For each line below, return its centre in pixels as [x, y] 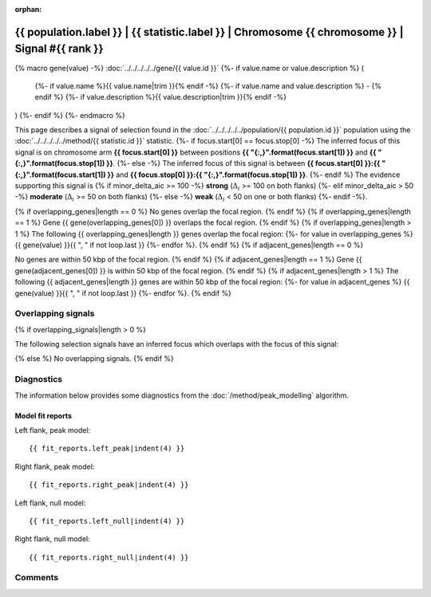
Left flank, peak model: [53, 430]
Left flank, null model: [50, 503]
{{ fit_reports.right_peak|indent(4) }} [109, 485]
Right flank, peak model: [55, 466]
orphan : [28, 9]
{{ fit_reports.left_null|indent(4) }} [107, 521]
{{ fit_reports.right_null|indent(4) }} [109, 557]
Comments [37, 578]
